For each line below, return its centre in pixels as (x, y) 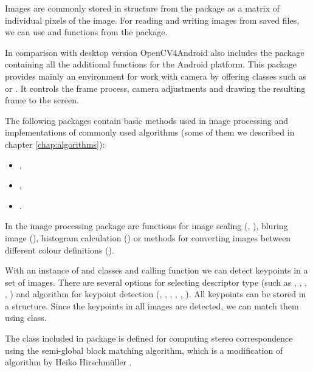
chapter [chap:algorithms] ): (55, 144)
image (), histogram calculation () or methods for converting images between (148, 237)
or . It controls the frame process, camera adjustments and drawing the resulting (155, 88)
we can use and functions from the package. (86, 32)
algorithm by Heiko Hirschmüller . (68, 362)
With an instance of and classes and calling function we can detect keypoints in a (156, 270)
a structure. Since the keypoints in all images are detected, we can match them (152, 305)
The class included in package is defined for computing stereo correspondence (149, 338)
